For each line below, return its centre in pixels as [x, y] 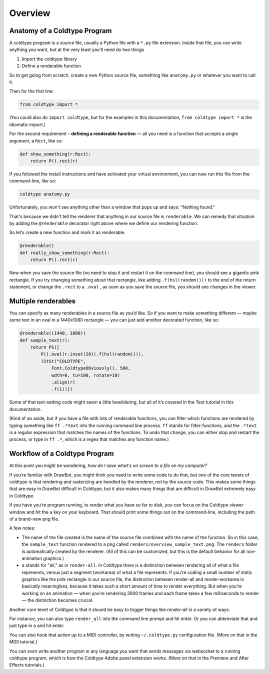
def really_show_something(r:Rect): [65, 253]
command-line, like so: [33, 181]
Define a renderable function [51, 66]
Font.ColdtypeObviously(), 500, [91, 368]
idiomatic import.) [27, 124]
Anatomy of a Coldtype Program [60, 31]
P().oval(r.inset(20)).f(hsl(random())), [92, 354]
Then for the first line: [32, 91]
